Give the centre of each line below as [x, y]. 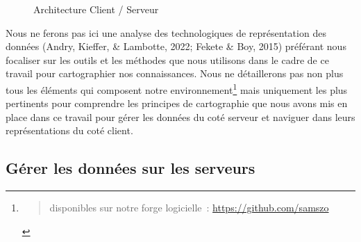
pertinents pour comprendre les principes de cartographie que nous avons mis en [177, 103]
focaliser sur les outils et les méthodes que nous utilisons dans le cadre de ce [167, 59]
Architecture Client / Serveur [96, 9]
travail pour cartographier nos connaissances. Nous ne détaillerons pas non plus [175, 73]
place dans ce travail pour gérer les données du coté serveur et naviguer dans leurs [180, 116]
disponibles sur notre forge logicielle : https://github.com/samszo [189, 208]
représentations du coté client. [69, 130]
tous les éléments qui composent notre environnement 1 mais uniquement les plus [177, 88]
